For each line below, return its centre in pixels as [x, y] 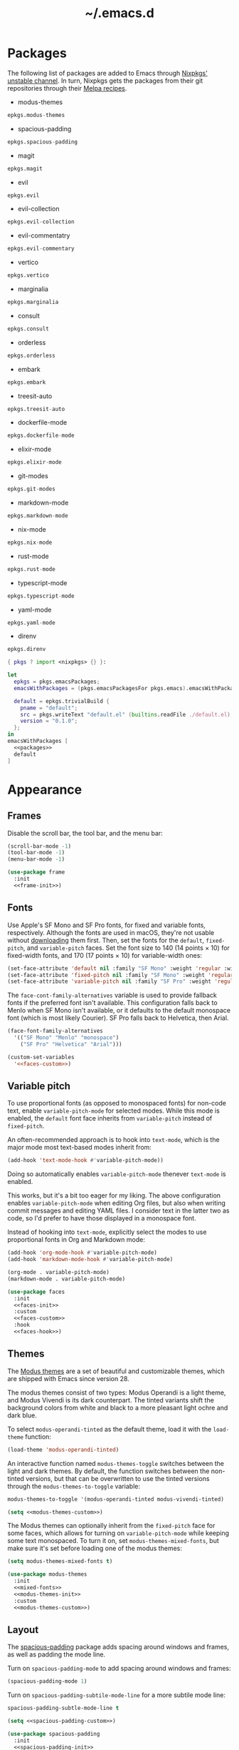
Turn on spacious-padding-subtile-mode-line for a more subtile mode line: [117, 1695]
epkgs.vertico [28, 275]
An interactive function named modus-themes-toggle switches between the [116, 1463]
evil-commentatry [44, 236]
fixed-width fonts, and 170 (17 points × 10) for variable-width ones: [105, 955]
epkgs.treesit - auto [36, 409]
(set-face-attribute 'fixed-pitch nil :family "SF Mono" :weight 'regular [121, 975]
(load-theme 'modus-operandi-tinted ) [63, 1450]
